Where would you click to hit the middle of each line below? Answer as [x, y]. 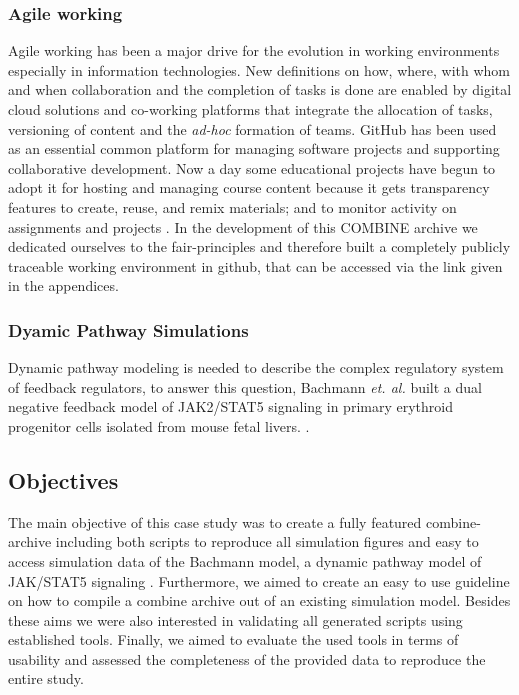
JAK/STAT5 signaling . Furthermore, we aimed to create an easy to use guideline [259, 580]
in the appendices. [63, 285]
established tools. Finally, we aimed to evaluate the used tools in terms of [233, 639]
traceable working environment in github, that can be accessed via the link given [255, 265]
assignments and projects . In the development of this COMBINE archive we [243, 226]
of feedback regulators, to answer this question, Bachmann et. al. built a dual [245, 386]
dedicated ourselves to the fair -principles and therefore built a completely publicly [259, 246]
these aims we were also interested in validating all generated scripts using [235, 619]
